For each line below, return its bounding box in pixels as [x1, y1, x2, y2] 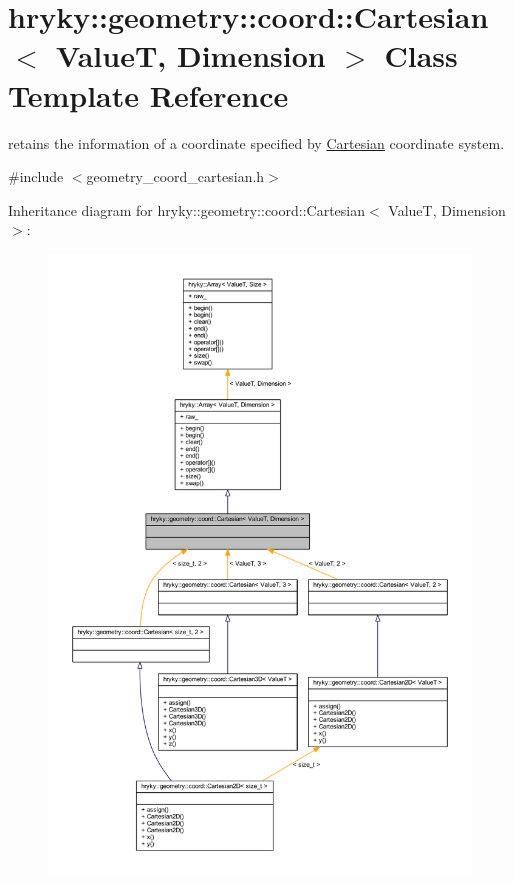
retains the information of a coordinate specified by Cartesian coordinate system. [8, 132, 505, 153]
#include [8, 166, 64, 187]
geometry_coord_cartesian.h [86, 166, 265, 187]
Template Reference [8, 74, 289, 115]
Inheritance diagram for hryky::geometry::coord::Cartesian [8, 199, 366, 220]
